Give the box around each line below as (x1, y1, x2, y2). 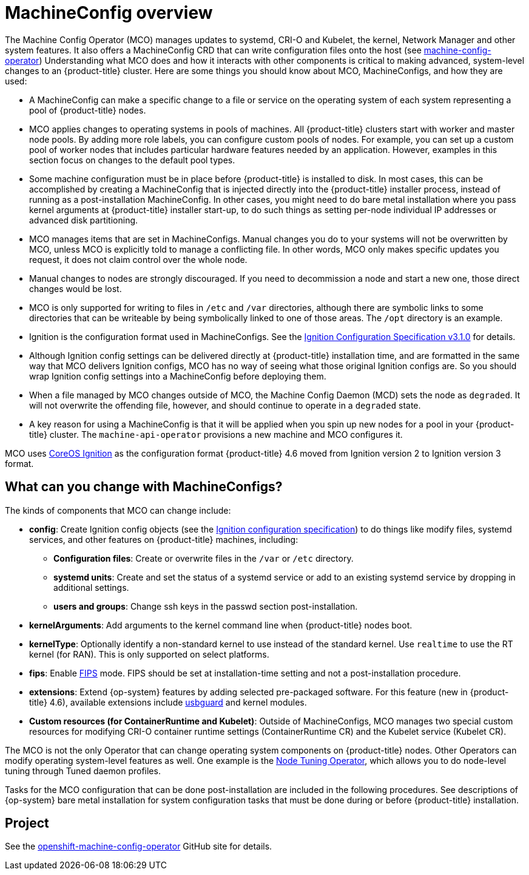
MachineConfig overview (5, 2, 213, 23)
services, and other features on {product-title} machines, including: (29, 534, 298, 545)
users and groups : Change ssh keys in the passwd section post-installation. (53, 601, 358, 611)
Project (5, 815, 49, 831)
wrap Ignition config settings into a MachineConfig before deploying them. (29, 370, 326, 381)
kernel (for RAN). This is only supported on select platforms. (29, 649, 269, 659)
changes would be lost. (29, 283, 122, 294)
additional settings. (53, 582, 129, 593)
